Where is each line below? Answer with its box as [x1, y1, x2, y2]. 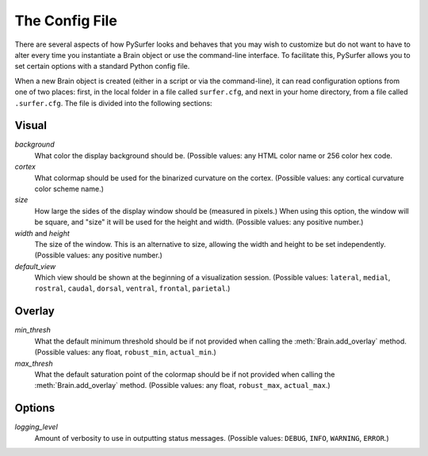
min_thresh [14, 325, 51, 335]
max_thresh [14, 359, 53, 368]
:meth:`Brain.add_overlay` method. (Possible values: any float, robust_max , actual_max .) [34, 381, 331, 390]
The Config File [14, 12, 118, 29]
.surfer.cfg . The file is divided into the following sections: [14, 98, 213, 108]
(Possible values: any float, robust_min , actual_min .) [34, 348, 217, 357]
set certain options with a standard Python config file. [14, 62, 190, 71]
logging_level [14, 422, 59, 431]
